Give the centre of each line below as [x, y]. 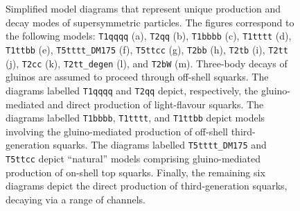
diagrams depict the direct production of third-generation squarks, [147, 186]
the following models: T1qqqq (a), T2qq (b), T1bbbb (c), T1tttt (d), [149, 36]
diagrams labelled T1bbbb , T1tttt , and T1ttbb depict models [135, 118]
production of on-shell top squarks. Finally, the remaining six [135, 172]
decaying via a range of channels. [76, 199]
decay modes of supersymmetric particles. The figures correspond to [150, 22]
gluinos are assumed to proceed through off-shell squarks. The [137, 77]
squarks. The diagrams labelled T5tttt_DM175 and [160, 145]
